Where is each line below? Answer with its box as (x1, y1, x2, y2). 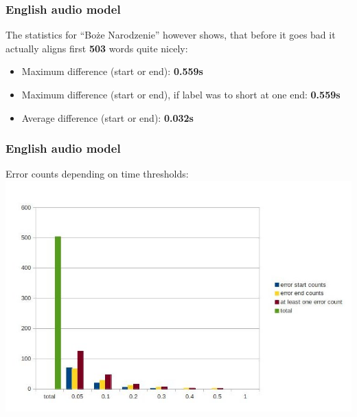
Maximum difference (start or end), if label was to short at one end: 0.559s (21, 87, 341, 101)
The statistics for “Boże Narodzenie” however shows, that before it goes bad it (5, 28, 336, 42)
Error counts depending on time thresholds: (5, 167, 189, 181)
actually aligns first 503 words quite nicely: (5, 41, 188, 55)
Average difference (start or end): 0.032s (21, 110, 194, 125)
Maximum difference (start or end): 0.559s (21, 64, 203, 78)
